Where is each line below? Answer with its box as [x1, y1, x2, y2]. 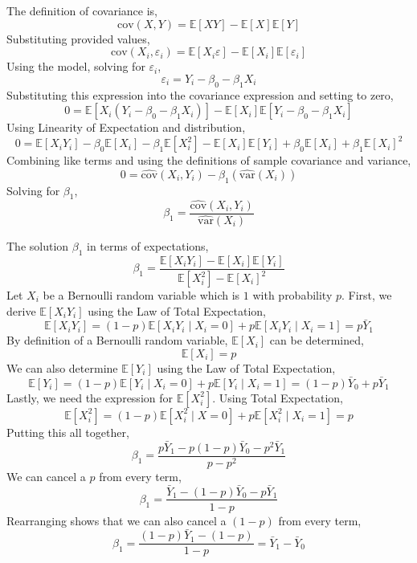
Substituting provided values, [6, 30, 150, 47]
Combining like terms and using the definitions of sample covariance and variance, [6, 152, 411, 169]
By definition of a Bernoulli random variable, [6, 332, 228, 349]
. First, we [341, 287, 392, 303]
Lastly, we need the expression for [6, 389, 173, 406]
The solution [6, 237, 69, 254]
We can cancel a [6, 467, 86, 484]
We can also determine [6, 360, 118, 376]
